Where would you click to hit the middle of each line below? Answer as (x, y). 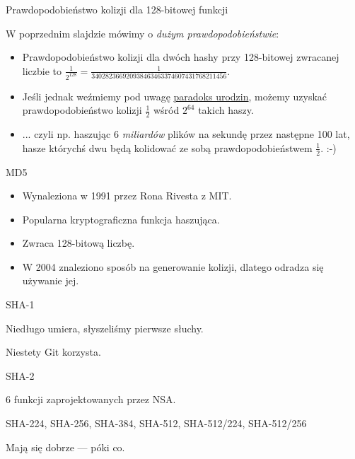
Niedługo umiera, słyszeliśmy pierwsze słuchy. (105, 328)
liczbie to (42, 70)
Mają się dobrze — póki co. (65, 447)
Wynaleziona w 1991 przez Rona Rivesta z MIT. (127, 196)
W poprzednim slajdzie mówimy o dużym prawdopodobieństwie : (142, 33)
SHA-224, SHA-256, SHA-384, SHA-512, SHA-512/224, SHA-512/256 (156, 423)
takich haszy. (226, 110)
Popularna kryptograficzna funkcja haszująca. (121, 219)
